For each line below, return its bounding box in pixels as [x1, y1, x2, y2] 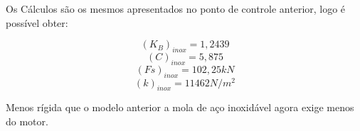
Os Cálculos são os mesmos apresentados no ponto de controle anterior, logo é [6, 1, 346, 16]
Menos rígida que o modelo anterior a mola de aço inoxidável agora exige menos [6, 100, 354, 115]
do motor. [6, 114, 48, 129]
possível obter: [6, 15, 68, 30]
